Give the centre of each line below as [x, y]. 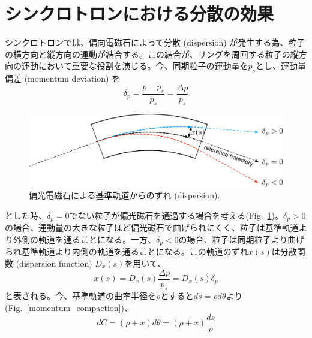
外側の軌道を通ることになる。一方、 [84, 239]
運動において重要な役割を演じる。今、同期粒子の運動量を [135, 66]
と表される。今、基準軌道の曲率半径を [80, 296]
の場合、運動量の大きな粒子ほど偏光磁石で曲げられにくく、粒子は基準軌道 [152, 227]
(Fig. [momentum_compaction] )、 [69, 308]
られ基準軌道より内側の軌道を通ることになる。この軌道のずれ [127, 251]
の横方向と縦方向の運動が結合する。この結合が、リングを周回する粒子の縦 [152, 54]
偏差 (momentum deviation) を [63, 78]
